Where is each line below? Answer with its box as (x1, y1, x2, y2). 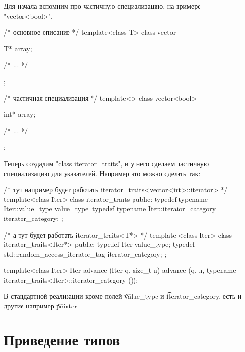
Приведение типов (4, 329, 120, 349)
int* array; (4, 109, 36, 119)
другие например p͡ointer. (4, 301, 79, 311)
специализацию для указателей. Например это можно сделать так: (4, 168, 200, 178)
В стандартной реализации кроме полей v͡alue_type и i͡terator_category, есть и (4, 291, 242, 301)
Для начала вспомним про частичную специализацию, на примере (4, 1, 201, 11)
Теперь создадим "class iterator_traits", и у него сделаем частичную (4, 158, 209, 168)
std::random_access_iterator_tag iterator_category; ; (4, 248, 167, 259)
